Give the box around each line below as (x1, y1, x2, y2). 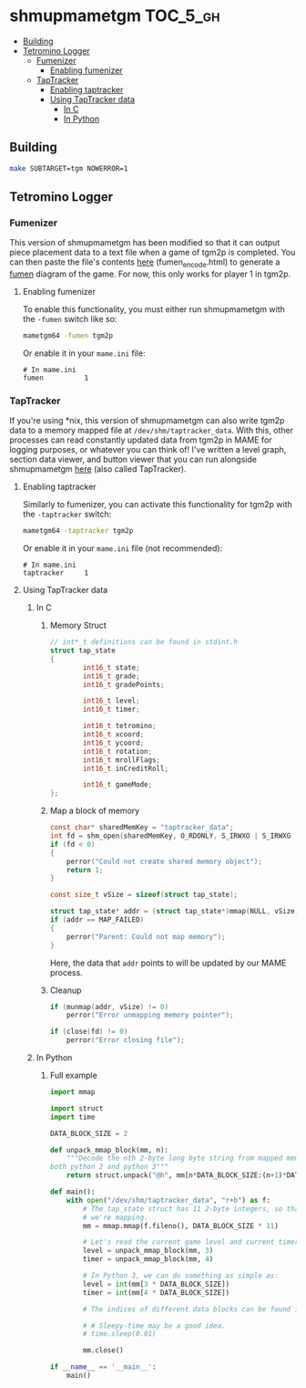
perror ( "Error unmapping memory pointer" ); (66, 1010, 234, 1020)
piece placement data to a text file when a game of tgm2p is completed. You (9, 247, 296, 258)
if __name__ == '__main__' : (49, 1362, 157, 1372)
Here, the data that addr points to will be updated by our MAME (49, 957, 287, 968)
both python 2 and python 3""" (49, 1163, 168, 1172)
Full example (49, 1070, 97, 1081)
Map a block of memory (49, 805, 140, 817)
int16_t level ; (82, 696, 140, 705)
